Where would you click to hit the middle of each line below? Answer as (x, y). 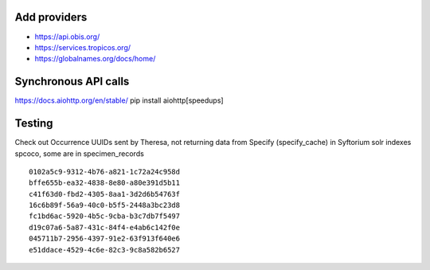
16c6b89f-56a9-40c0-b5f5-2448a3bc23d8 (105, 205)
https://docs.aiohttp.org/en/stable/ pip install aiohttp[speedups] (119, 100)
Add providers (51, 17)
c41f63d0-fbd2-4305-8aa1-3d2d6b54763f (105, 194)
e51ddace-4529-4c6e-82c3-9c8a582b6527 (105, 250)
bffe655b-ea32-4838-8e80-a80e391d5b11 (105, 183)
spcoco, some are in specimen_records (80, 153)
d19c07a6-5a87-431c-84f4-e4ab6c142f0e (105, 227)
